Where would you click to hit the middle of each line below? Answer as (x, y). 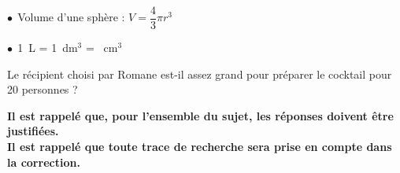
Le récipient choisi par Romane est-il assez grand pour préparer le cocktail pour (200, 74)
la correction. (44, 162)
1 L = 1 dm (48, 48)
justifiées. (33, 131)
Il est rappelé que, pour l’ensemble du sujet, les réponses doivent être (200, 115)
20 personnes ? (43, 89)
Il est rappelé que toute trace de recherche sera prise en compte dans (200, 147)
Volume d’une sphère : (71, 17)
